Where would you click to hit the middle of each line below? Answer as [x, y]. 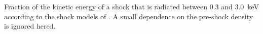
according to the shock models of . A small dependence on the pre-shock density [129, 16]
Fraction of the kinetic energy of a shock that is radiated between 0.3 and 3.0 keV [131, 6]
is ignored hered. [30, 26]
